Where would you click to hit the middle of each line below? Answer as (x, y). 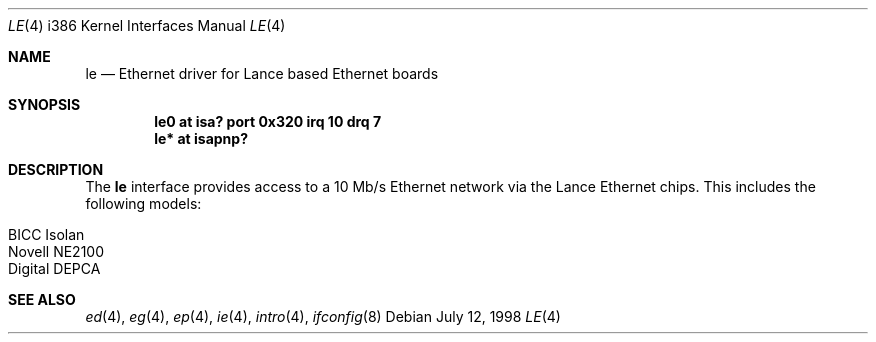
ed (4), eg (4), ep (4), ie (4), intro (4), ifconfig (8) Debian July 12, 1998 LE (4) (323, 316)
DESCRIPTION (56, 169)
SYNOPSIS (44, 104)
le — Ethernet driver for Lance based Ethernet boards (262, 73)
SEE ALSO (42, 299)
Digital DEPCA (54, 268)
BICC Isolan (46, 234)
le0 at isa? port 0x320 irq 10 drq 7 (268, 121)
